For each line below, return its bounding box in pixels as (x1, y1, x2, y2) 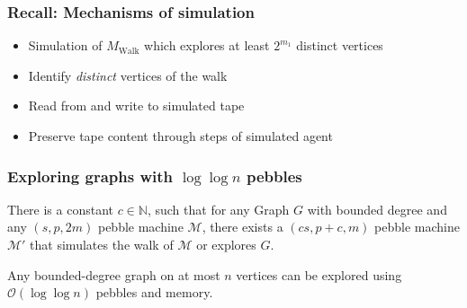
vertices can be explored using (236, 265, 402, 284)
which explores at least (144, 36, 270, 55)
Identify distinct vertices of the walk (28, 66, 228, 84)
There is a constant (7, 199, 114, 218)
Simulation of (28, 36, 103, 55)
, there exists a (202, 217, 283, 236)
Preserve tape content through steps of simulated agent (28, 127, 333, 145)
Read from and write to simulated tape (28, 96, 245, 115)
